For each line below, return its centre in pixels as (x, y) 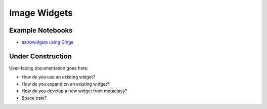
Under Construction (40, 56)
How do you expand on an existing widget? (66, 84)
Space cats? (34, 98)
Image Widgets (41, 13)
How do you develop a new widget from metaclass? (74, 91)
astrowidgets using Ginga (47, 42)
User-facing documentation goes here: (49, 68)
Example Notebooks (41, 30)
